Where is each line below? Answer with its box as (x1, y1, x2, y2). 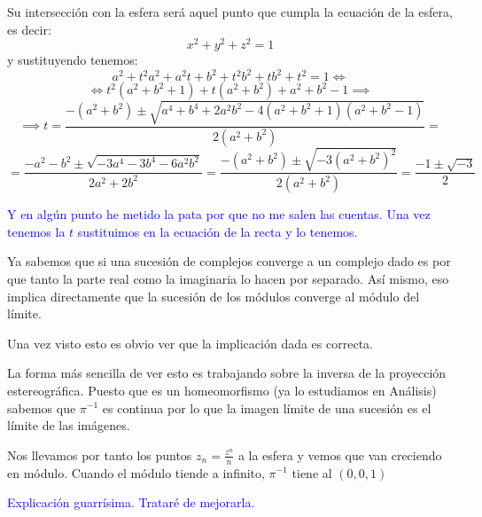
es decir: (7, 20, 51, 38)
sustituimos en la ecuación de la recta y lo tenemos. (77, 222, 358, 240)
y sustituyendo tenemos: (7, 51, 138, 69)
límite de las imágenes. (7, 416, 130, 435)
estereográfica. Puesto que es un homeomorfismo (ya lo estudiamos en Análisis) (7, 380, 437, 399)
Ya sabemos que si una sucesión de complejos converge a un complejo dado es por (7, 252, 451, 270)
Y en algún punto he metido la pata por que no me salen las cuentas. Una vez (7, 205, 431, 223)
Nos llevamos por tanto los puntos (7, 445, 192, 464)
